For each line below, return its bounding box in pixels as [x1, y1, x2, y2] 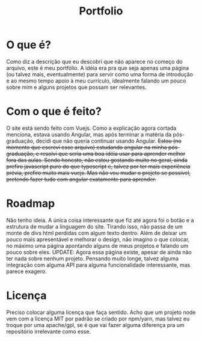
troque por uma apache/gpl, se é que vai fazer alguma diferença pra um [6, 321, 185, 328]
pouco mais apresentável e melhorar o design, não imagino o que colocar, [6, 236, 190, 243]
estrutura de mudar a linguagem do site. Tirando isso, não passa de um [6, 223, 183, 230]
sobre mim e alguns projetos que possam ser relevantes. [6, 83, 147, 91]
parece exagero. [6, 268, 47, 275]
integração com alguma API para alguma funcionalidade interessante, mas [6, 261, 191, 268]
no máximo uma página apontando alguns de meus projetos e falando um [6, 242, 189, 249]
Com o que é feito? [6, 105, 102, 118]
